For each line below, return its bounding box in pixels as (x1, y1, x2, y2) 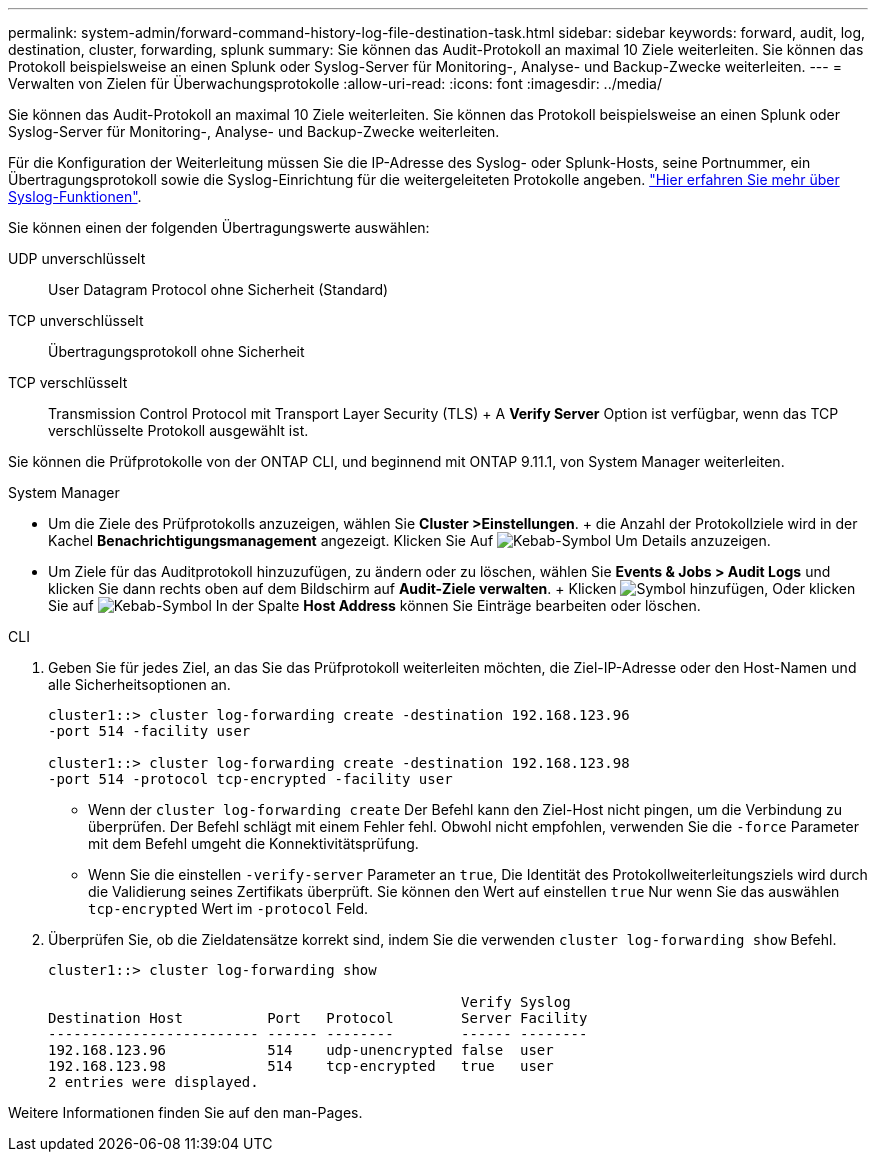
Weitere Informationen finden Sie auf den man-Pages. (8, 1104, 363, 1121)
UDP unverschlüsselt (8, 250, 146, 267)
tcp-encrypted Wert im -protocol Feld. (88, 900, 369, 917)
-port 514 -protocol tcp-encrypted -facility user (48, 771, 453, 787)
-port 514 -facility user (48, 723, 251, 739)
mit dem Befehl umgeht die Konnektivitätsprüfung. (88, 835, 419, 852)
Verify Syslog (461, 994, 571, 1010)
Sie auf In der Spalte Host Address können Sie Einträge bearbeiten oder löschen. (48, 597, 701, 614)
